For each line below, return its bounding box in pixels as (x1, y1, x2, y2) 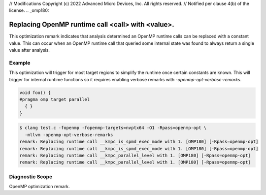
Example (9, 59, 31, 66)
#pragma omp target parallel (19, 97, 90, 102)
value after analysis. (9, 47, 50, 53)
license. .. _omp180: (9, 7, 49, 13)
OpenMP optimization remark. (9, 184, 70, 190)
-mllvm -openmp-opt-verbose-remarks (25, 132, 113, 137)
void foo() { (19, 90, 51, 96)
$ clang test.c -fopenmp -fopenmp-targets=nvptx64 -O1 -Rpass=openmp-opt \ (19, 125, 207, 130)
